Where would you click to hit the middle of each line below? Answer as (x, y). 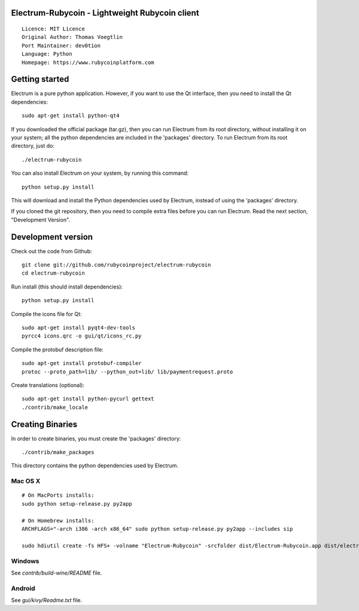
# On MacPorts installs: (58, 496)
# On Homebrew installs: (58, 520)
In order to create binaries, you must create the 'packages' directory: (96, 438)
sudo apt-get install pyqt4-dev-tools (79, 328)
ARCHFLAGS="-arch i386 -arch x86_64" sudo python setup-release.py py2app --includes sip (157, 529)
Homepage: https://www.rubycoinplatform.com (88, 62)
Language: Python (47, 54)
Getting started (40, 79)
